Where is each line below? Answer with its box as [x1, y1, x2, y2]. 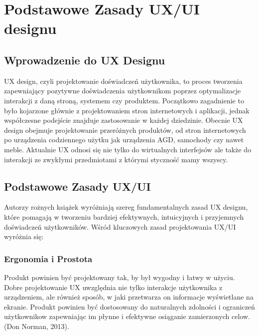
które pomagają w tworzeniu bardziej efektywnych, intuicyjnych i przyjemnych [4, 211, 244, 222]
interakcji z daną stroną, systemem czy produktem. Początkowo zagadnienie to [4, 95, 244, 105]
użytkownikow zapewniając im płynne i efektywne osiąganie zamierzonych [4, 311, 230, 322]
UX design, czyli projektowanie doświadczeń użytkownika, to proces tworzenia [4, 75, 243, 86]
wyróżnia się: [4, 231, 44, 242]
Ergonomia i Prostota [4, 252, 93, 265]
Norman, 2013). [21, 321, 69, 331]
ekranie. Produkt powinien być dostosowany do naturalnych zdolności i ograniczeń [4, 301, 255, 312]
